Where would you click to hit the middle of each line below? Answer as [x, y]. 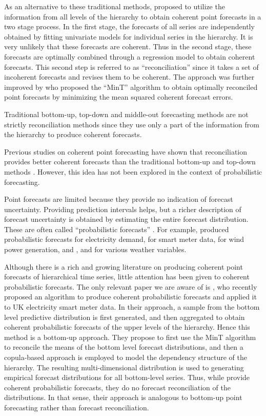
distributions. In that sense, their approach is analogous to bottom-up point [123, 397]
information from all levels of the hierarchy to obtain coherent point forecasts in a [133, 16]
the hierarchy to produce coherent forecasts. [73, 134]
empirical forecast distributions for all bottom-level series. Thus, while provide [127, 377]
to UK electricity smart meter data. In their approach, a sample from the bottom [132, 307]
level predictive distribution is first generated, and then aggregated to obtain [125, 317]
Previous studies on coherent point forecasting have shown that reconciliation [126, 151]
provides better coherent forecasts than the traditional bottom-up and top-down [130, 162]
